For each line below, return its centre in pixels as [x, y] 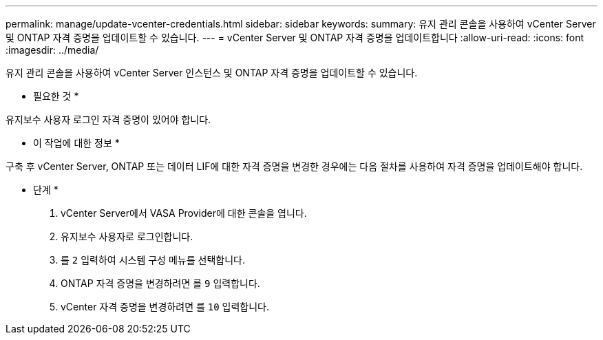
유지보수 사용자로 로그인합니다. [127, 236]
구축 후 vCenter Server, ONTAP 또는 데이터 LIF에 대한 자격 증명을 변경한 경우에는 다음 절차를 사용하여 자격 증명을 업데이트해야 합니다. [294, 166]
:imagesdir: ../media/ [52, 50]
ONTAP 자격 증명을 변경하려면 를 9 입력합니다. [160, 283]
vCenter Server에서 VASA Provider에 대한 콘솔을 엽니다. [184, 213]
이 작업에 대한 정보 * [76, 143]
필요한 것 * [56, 96]
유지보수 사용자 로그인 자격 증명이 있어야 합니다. [108, 119]
